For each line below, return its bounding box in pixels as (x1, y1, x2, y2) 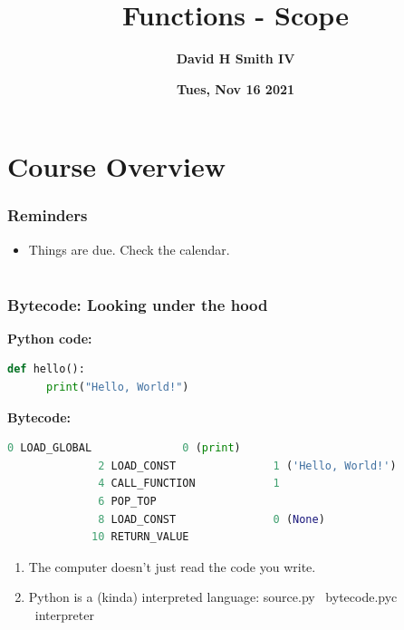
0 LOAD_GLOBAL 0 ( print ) (7, 441, 241, 455)
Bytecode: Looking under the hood (7, 293, 268, 315)
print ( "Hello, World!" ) (45, 380, 189, 393)
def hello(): (7, 363, 85, 376)
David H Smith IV (176, 49, 295, 68)
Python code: (7, 328, 92, 347)
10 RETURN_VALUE (91, 530, 189, 544)
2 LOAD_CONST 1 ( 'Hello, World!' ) (98, 459, 397, 472)
